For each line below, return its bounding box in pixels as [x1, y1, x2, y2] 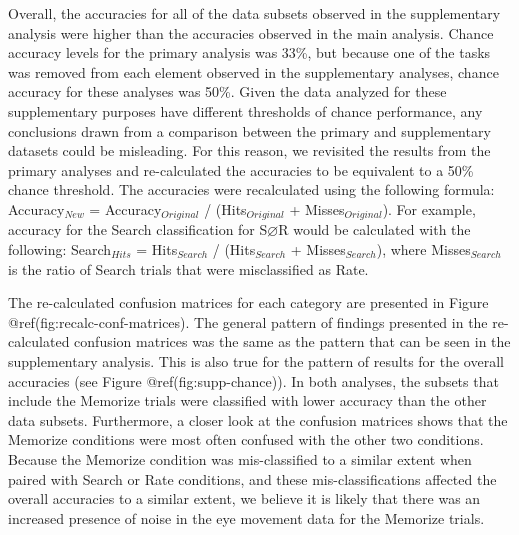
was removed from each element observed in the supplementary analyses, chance [8, 61, 499, 82]
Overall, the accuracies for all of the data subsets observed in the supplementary [8, 3, 501, 23]
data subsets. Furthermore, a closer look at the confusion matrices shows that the [8, 409, 508, 430]
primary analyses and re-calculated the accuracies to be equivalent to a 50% [8, 159, 474, 180]
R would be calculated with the [278, 219, 471, 240]
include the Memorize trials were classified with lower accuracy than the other [8, 390, 487, 411]
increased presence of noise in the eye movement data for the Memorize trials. [8, 507, 485, 528]
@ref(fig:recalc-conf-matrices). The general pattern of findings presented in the [8, 311, 488, 332]
